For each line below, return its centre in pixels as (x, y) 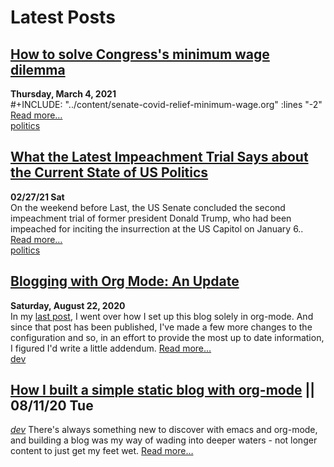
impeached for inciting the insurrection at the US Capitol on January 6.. (157, 228)
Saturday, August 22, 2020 (68, 305)
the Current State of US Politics (109, 172)
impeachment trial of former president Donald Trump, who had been (151, 218)
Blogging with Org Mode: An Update (125, 281)
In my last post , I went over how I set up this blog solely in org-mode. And (162, 316)
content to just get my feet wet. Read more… (102, 451)
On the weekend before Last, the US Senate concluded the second (148, 207)
